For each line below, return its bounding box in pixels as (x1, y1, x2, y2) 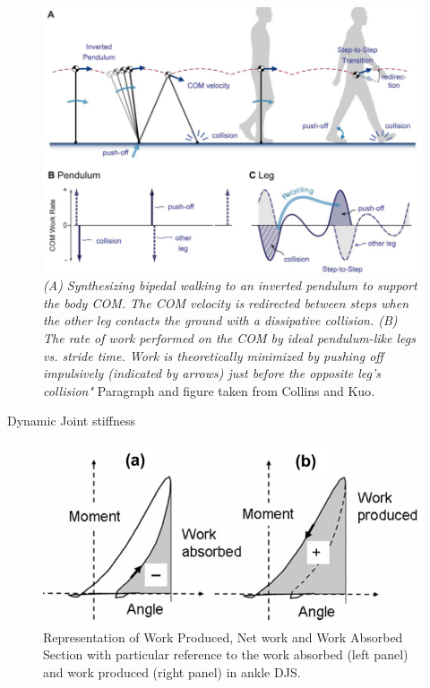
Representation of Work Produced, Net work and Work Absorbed (43, 627, 403, 646)
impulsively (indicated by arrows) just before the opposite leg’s (43, 364, 382, 383)
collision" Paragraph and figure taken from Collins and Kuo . (43, 381, 375, 400)
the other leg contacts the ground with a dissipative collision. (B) (43, 311, 398, 330)
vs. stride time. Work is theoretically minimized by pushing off (43, 346, 383, 365)
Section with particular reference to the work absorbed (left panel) (43, 645, 408, 664)
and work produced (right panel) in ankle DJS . (43, 662, 301, 681)
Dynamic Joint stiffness (7, 411, 135, 430)
